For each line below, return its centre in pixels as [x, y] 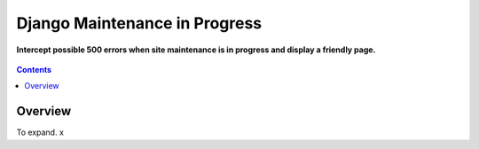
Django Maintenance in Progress [139, 23]
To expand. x [40, 132]
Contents [34, 69]
